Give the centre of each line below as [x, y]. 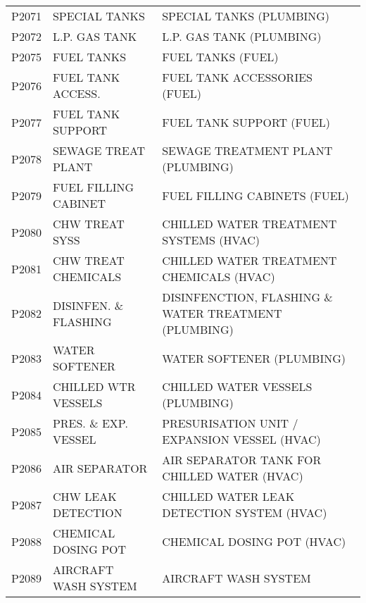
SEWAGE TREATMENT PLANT [247, 150]
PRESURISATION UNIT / [230, 423]
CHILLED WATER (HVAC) [233, 476]
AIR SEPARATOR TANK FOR [242, 460]
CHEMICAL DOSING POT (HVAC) [254, 541]
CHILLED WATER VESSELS [237, 386]
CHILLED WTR [94, 386]
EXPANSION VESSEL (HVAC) [241, 439]
